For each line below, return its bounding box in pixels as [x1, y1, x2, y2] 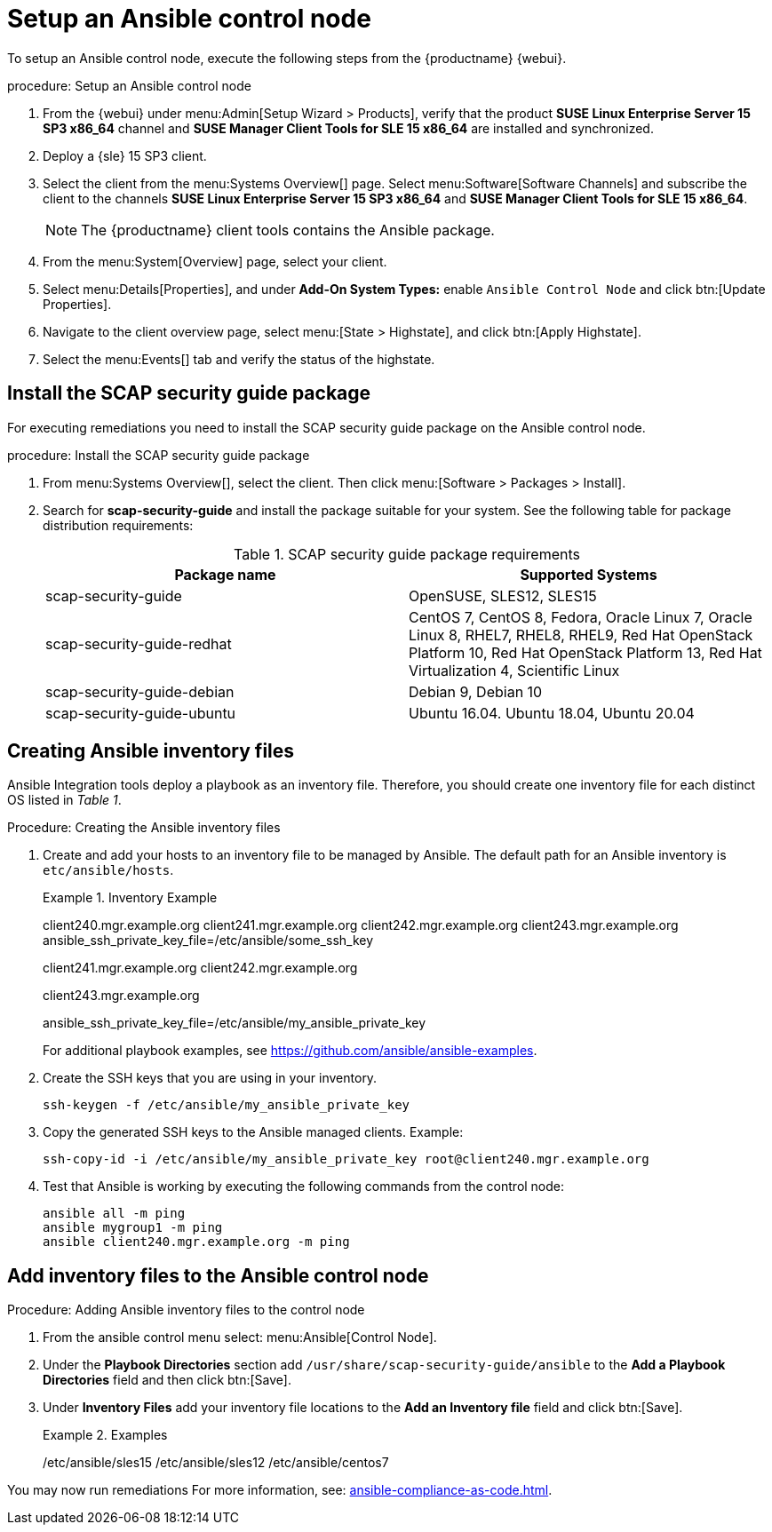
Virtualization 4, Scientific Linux [409, 661, 620, 679]
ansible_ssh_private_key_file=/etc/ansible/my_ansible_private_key [43, 1015, 426, 1031]
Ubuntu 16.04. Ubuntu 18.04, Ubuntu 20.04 [409, 703, 695, 722]
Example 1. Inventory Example [43, 890, 218, 906]
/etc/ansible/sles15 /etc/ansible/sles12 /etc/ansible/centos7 [43, 1455, 389, 1471]
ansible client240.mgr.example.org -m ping [43, 1234, 350, 1250]
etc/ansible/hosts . [43, 862, 174, 878]
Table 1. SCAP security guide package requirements [233, 544, 580, 563]
